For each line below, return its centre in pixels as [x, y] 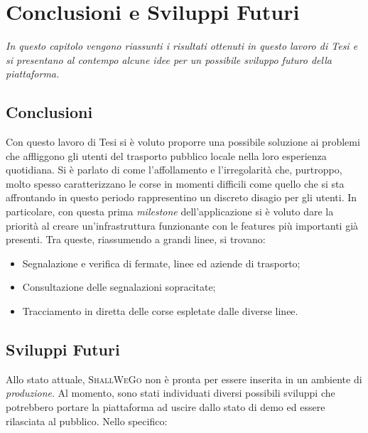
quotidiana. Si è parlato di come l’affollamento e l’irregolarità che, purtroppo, [174, 170]
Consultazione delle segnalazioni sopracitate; [119, 287]
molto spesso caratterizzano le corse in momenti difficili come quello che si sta [175, 183]
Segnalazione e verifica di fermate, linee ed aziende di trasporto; [161, 263]
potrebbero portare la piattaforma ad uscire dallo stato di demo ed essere [166, 407]
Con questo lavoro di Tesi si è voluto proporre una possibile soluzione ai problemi [183, 142]
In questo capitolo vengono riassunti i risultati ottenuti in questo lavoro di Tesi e [182, 46]
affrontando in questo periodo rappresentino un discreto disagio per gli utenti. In [182, 197]
